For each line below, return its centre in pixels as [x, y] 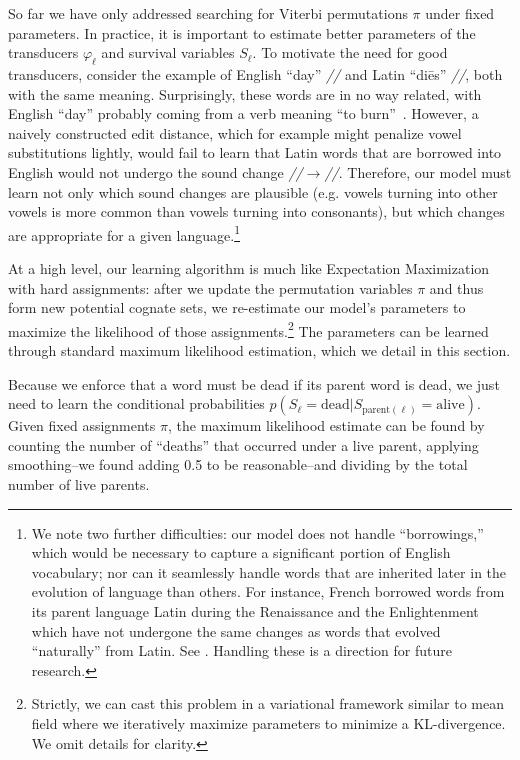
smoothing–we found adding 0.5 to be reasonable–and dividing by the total [238, 464]
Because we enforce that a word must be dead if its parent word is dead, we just [254, 383]
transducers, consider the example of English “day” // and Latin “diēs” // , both [255, 73]
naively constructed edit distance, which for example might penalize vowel [235, 132]
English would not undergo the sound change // [155, 171]
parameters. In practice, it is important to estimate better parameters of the [242, 32]
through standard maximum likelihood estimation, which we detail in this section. [259, 350]
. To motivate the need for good [350, 52]
